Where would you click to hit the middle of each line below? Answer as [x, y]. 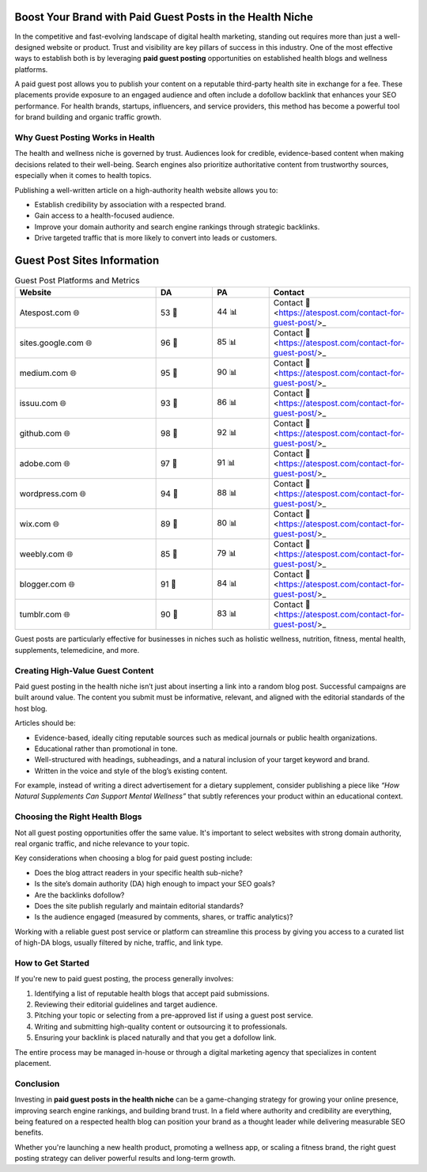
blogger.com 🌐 [47, 584]
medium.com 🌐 [48, 374]
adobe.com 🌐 [45, 464]
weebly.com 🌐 [46, 554]
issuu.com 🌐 [43, 404]
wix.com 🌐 [40, 524]
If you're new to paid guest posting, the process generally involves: [124, 979]
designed [30, 47]
